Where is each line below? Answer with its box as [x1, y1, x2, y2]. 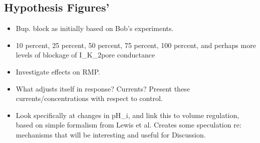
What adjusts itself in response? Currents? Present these [16, 83, 190, 93]
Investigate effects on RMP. [16, 66, 100, 76]
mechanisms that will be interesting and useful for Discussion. [16, 129, 206, 139]
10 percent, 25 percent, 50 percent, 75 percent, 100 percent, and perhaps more [16, 39, 256, 50]
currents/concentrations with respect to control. [16, 93, 163, 103]
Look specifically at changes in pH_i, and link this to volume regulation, [16, 109, 239, 120]
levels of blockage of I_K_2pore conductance [16, 49, 155, 60]
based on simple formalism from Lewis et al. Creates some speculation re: [16, 119, 241, 130]
